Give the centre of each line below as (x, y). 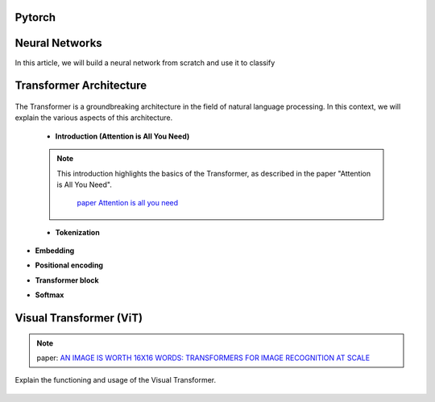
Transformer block (67, 280)
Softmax (50, 295)
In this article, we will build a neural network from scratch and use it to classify (145, 62)
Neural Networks (58, 43)
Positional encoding (69, 265)
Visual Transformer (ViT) (79, 318)
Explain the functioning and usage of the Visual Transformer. (116, 380)
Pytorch (35, 17)
